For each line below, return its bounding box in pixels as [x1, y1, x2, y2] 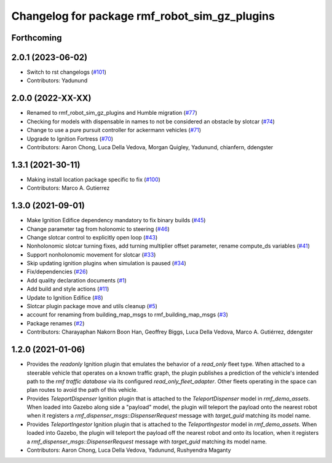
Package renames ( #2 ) [26, 319, 85, 327]
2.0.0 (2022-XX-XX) [11, 93, 92, 104]
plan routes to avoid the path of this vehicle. [26, 386, 138, 394]
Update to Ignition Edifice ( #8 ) [26, 294, 104, 301]
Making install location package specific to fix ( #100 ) [26, 176, 161, 183]
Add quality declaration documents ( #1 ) [26, 276, 127, 284]
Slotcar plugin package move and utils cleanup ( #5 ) [26, 303, 158, 310]
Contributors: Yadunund [26, 77, 88, 84]
